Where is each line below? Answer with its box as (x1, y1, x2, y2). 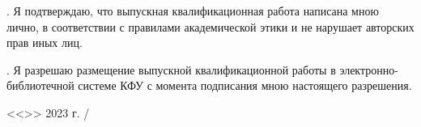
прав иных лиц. (6, 34, 83, 51)
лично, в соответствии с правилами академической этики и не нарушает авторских (6, 18, 415, 35)
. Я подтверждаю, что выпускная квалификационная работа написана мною (6, 2, 379, 19)
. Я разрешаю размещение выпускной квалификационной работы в (6, 61, 336, 78)
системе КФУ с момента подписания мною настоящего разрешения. (78, 77, 412, 94)
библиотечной (6, 77, 74, 94)
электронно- (339, 61, 398, 78)
